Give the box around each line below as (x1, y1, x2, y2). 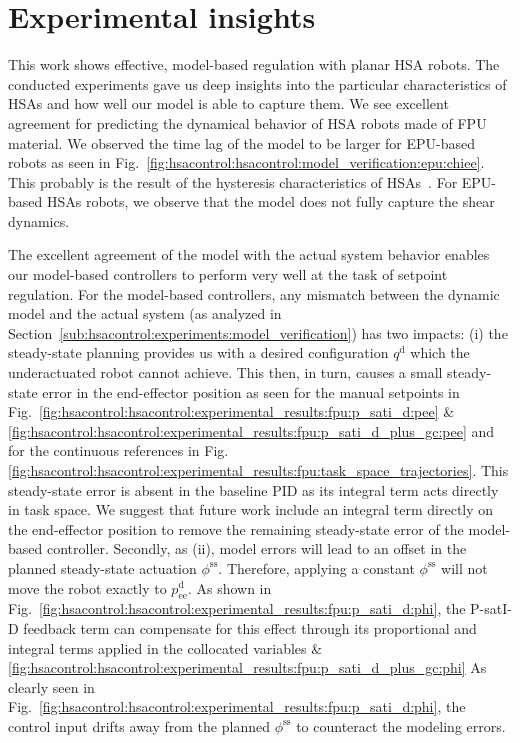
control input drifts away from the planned (8, 715, 270, 736)
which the (410, 342, 470, 363)
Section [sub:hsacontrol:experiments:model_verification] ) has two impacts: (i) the (8, 322, 508, 343)
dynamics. (8, 210, 70, 231)
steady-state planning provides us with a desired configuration (8, 342, 389, 363)
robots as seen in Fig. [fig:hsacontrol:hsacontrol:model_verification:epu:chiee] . (8, 152, 485, 173)
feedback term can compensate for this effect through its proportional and (23, 617, 477, 638)
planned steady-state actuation (8, 557, 197, 578)
